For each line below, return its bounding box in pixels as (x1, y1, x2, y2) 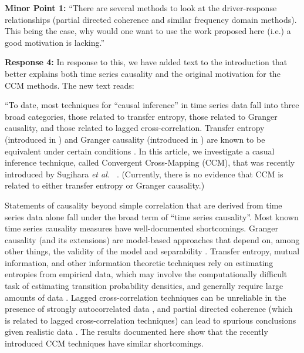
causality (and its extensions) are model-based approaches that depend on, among (5, 233, 300, 246)
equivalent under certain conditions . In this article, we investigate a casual (5, 144, 275, 157)
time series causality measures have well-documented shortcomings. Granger (5, 222, 278, 234)
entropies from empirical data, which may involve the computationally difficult (5, 268, 288, 280)
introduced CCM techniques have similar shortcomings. (5, 337, 204, 349)
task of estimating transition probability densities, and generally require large (5, 280, 283, 292)
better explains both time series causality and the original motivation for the (5, 67, 281, 79)
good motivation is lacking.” (5, 36, 105, 48)
